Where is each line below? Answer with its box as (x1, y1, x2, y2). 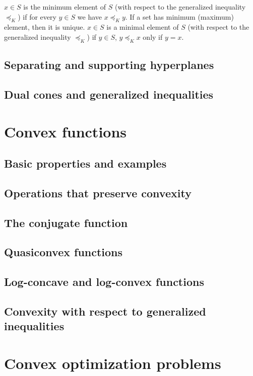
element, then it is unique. (4, 22, 85, 32)
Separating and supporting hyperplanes (4, 57, 214, 72)
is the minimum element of (23, 2, 106, 12)
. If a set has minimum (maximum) (125, 11, 234, 22)
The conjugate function (4, 214, 128, 230)
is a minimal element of (106, 22, 179, 32)
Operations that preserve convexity (4, 185, 192, 200)
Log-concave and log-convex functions (4, 274, 204, 289)
